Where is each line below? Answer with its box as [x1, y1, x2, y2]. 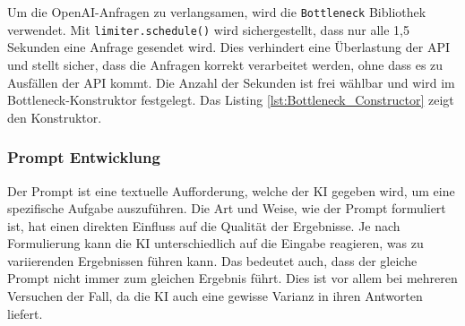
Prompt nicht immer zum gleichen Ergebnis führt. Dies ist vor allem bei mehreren [7, 269, 458, 287]
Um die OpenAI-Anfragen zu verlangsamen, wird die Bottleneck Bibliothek [7, 3, 426, 21]
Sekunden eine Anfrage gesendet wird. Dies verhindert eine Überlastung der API [7, 38, 450, 56]
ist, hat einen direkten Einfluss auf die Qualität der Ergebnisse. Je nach [7, 216, 400, 235]
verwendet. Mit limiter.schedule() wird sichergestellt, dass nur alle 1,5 [7, 20, 409, 39]
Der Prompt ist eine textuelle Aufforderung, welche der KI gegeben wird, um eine [7, 181, 455, 200]
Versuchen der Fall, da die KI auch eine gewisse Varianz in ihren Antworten [7, 287, 423, 305]
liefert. [7, 304, 43, 322]
